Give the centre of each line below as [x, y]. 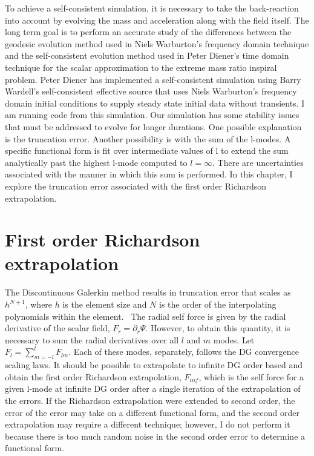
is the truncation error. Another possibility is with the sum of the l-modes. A [148, 138]
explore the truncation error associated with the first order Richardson [136, 186]
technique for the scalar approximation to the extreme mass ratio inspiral [141, 67]
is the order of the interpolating [218, 304]
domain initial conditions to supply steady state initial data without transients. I [155, 103]
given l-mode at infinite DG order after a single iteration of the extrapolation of [153, 388]
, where [39, 304]
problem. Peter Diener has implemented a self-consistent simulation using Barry [153, 79]
